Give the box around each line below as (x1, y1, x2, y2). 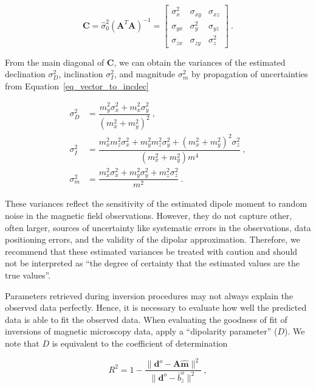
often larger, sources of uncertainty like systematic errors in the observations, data (5, 221, 311, 234)
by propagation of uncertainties (191, 68, 308, 80)
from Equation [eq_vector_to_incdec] (5, 79, 149, 92)
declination (5, 68, 46, 80)
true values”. (5, 268, 51, 281)
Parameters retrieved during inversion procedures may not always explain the (5, 289, 294, 302)
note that (5, 336, 39, 349)
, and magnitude (114, 68, 176, 80)
